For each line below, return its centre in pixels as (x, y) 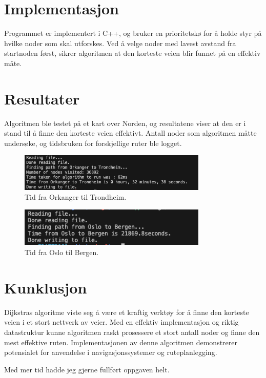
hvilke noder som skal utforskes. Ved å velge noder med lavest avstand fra (120, 43)
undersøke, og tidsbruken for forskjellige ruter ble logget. (93, 143)
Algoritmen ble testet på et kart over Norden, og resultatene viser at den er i (125, 123)
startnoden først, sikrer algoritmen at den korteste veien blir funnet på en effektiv (132, 53)
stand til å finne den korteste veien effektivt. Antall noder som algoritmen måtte (130, 133)
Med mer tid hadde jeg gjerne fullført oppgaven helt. (87, 369)
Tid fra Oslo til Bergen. (62, 252)
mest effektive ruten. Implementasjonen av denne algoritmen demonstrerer (121, 342)
